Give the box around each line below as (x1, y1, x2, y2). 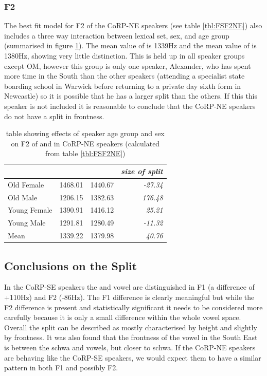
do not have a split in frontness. (4, 110, 104, 121)
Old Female (8, 179, 44, 190)
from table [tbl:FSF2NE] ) (45, 148, 126, 159)
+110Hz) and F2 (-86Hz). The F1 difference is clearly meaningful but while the (4, 292, 255, 303)
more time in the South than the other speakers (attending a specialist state (4, 70, 245, 81)
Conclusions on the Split (4, 257, 137, 273)
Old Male (8, 192, 38, 202)
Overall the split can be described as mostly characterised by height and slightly (4, 322, 257, 332)
